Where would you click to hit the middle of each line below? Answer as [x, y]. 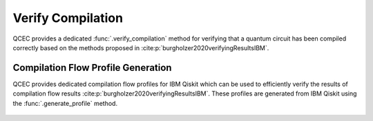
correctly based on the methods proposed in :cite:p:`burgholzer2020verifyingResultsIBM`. [141, 47]
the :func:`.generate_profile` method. [65, 103]
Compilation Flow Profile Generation [92, 68]
